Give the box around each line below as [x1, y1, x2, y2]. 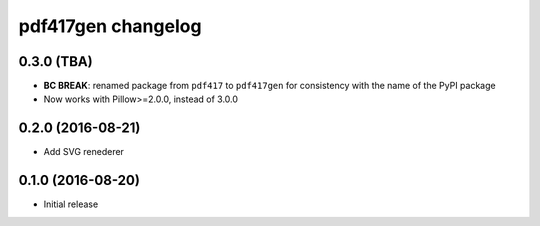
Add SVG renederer [43, 146, 125, 158]
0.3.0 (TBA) [18, 53, 94, 70]
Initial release [43, 198, 99, 210]
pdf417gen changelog [18, 15, 202, 37]
